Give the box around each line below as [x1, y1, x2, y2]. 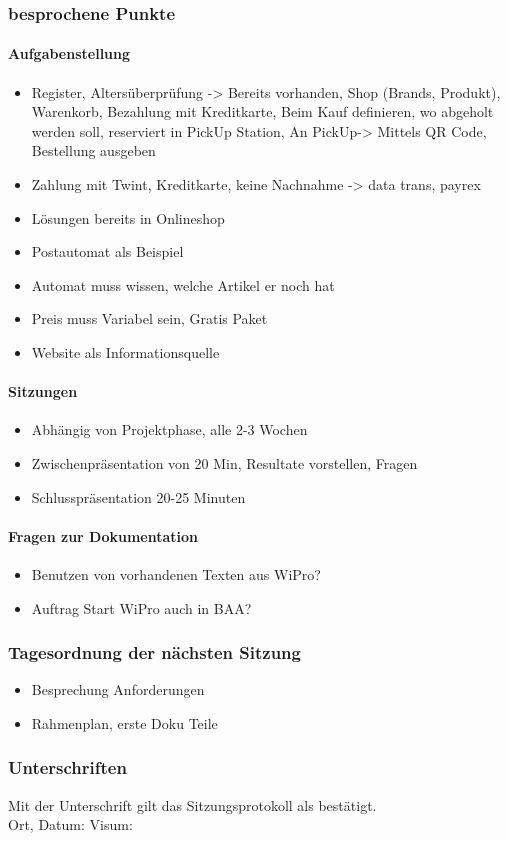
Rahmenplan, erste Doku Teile [31, 712, 218, 733]
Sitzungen [8, 381, 78, 402]
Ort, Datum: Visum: [8, 814, 133, 835]
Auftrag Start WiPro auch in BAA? [31, 597, 252, 618]
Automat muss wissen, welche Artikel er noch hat [31, 274, 335, 295]
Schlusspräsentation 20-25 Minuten [31, 486, 246, 507]
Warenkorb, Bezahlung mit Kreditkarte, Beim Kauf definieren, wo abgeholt [31, 101, 494, 122]
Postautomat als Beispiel [31, 241, 184, 262]
